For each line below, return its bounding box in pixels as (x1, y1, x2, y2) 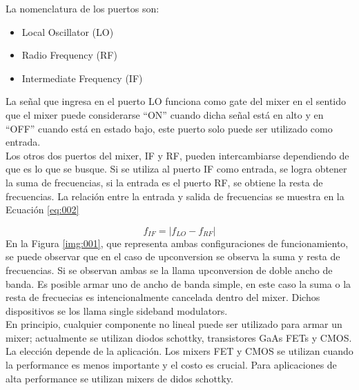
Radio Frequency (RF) (21, 48, 117, 62)
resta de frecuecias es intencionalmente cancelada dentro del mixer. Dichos (6, 290, 320, 304)
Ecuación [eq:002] (6, 202, 79, 217)
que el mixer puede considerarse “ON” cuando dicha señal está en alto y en (6, 107, 324, 121)
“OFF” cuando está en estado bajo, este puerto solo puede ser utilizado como (6, 121, 333, 135)
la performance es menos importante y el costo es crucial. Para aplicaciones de (6, 358, 337, 372)
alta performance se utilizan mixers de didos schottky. (6, 371, 233, 385)
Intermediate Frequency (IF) (21, 70, 143, 85)
